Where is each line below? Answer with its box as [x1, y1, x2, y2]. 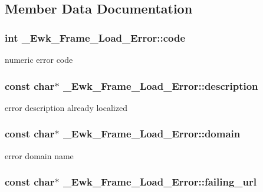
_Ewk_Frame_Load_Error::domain [63, 126, 241, 141]
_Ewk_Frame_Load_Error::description [63, 78, 258, 93]
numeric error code [5, 53, 73, 65]
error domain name [5, 149, 74, 161]
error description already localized [5, 101, 127, 113]
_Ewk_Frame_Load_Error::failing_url [63, 174, 257, 189]
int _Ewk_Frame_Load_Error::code [5, 30, 186, 45]
